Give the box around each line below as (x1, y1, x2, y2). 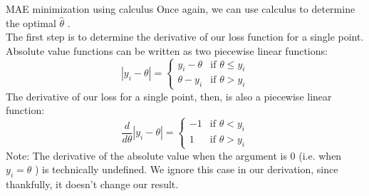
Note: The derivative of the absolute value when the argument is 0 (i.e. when (6, 148, 342, 163)
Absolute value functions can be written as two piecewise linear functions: (6, 43, 328, 58)
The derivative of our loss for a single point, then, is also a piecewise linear (6, 88, 332, 103)
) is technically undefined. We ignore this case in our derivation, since (34, 162, 338, 177)
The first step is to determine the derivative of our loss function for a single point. (6, 29, 364, 44)
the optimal (6, 15, 56, 30)
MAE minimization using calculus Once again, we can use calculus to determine (6, 1, 355, 16)
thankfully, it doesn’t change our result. (6, 177, 179, 192)
